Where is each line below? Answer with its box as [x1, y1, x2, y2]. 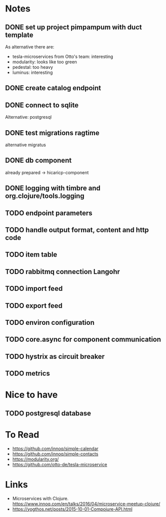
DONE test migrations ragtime [5, 128, 99, 137]
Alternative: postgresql [5, 114, 52, 120]
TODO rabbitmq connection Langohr [5, 267, 120, 276]
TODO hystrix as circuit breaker [5, 352, 105, 361]
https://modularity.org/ [12, 456, 59, 462]
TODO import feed [5, 284, 63, 293]
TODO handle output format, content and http [5, 226, 149, 234]
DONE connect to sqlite [5, 101, 79, 109]
